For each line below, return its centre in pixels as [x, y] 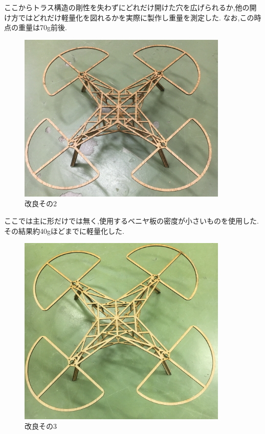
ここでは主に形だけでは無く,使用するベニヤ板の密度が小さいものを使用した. [131, 221]
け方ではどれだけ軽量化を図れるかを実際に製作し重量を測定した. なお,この [129, 17]
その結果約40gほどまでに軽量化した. [64, 231]
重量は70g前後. [42, 27]
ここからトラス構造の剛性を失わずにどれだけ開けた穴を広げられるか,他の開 [130, 7]
